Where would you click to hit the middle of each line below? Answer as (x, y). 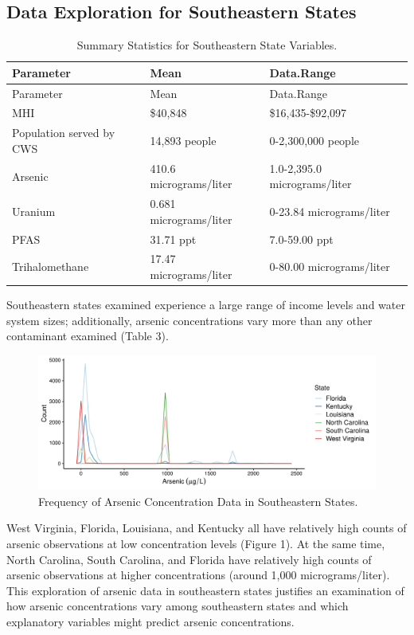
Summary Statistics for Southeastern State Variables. (207, 45)
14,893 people (183, 141)
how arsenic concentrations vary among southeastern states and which (178, 606)
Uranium (34, 211)
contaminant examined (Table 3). (88, 336)
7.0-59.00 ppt (301, 239)
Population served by (64, 133)
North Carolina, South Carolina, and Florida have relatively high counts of (189, 559)
